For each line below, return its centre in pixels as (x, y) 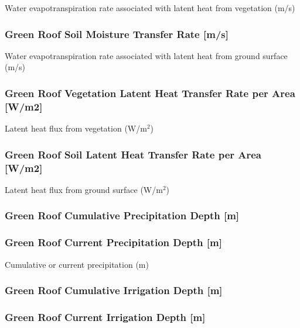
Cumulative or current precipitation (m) (77, 264)
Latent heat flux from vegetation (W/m (76, 128)
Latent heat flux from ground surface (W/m (84, 189)
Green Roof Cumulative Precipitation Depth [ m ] (122, 215)
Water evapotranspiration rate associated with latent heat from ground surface (146, 55)
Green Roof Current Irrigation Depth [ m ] (105, 317)
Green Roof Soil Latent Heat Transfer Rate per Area (133, 154)
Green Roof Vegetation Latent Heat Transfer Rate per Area (150, 93)
